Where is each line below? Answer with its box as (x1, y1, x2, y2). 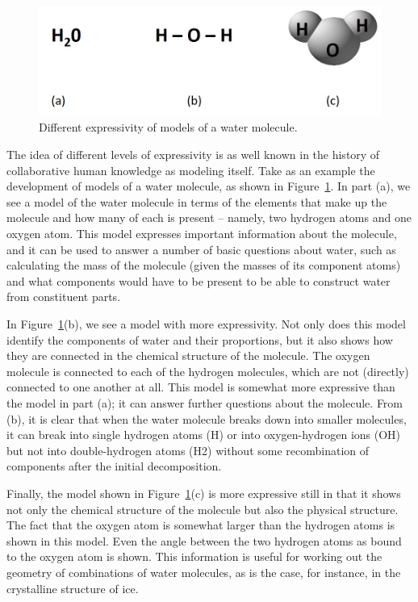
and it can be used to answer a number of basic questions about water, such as (6, 240, 396, 257)
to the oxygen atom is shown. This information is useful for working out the (6, 548, 382, 565)
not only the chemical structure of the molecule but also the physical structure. (6, 500, 399, 517)
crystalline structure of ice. (6, 579, 139, 596)
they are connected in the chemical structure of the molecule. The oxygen (6, 347, 370, 364)
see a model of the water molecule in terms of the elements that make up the (6, 193, 387, 210)
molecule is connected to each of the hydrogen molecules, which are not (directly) (6, 362, 409, 379)
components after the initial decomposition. (6, 458, 222, 474)
